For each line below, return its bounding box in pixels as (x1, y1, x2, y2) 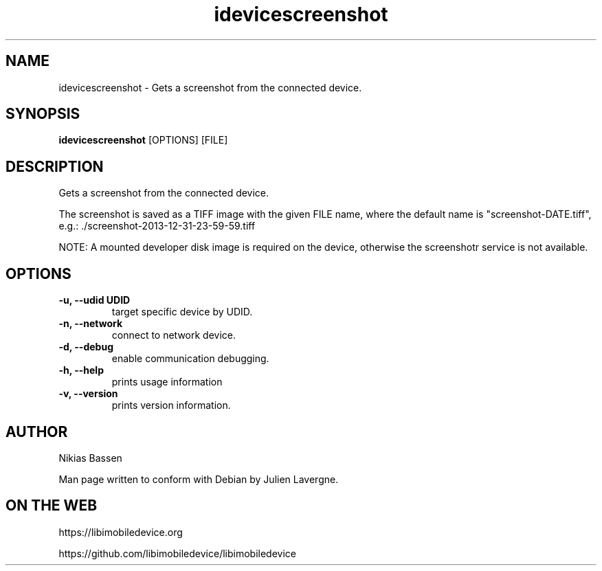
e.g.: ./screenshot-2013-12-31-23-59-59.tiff (58, 220, 256, 232)
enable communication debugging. (111, 352, 269, 365)
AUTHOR (5, 423, 68, 440)
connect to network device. (111, 329, 236, 342)
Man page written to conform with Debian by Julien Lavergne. (58, 473, 339, 485)
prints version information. (111, 399, 231, 412)
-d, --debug (58, 341, 113, 353)
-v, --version (58, 388, 118, 400)
